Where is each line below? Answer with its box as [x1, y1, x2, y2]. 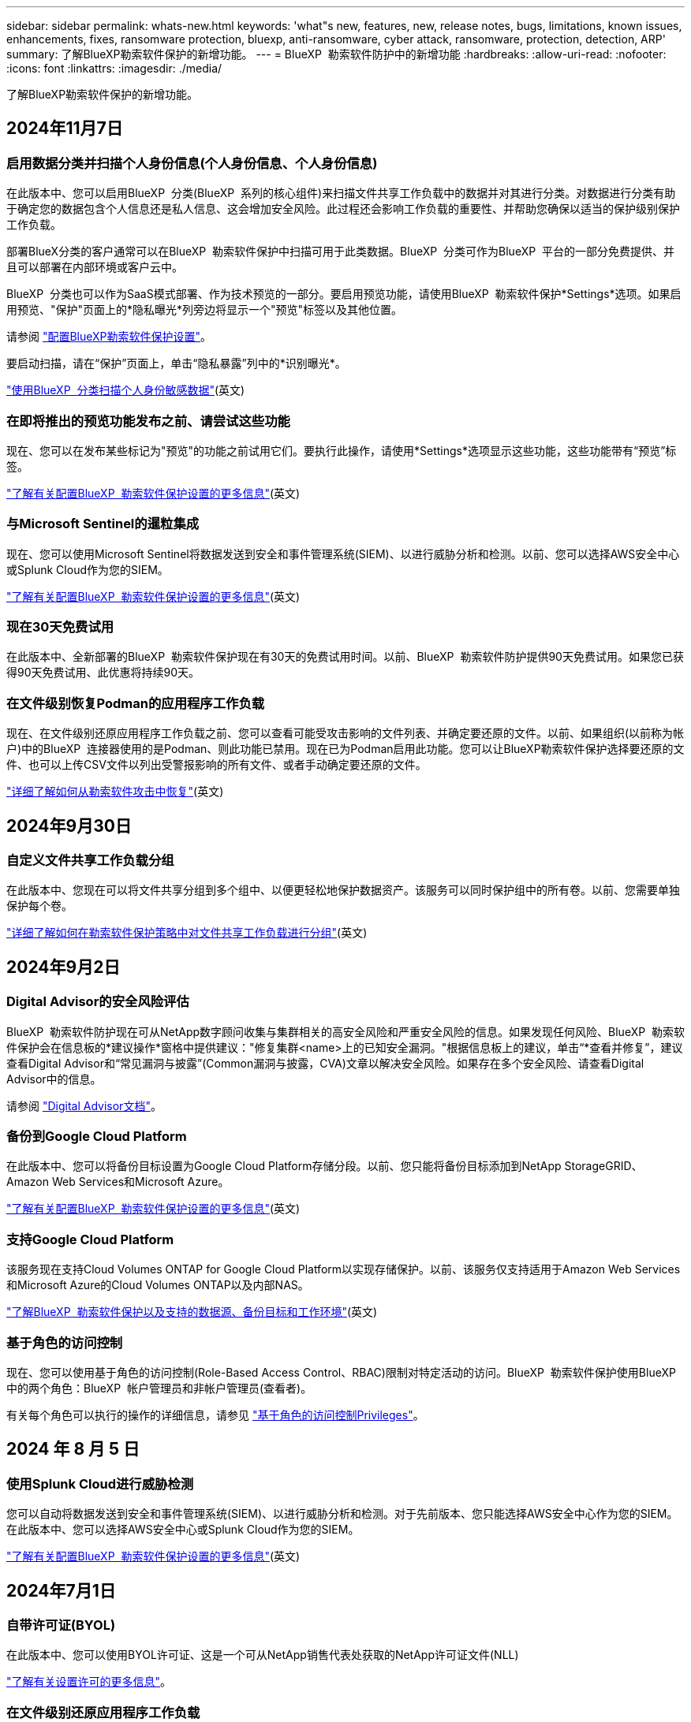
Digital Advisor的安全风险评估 [6, 993, 189, 1010]
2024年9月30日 [6, 815, 132, 836]
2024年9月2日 [6, 956, 121, 977]
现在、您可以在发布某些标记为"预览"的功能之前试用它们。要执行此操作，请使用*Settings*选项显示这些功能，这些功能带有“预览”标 [6, 443, 677, 457]
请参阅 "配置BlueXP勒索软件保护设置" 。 [6, 330, 212, 344]
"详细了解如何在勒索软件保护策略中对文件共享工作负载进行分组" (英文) [6, 926, 368, 940]
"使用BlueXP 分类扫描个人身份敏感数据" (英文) [6, 383, 245, 397]
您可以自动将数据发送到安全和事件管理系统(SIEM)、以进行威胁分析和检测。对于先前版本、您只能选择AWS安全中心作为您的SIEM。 [6, 1507, 678, 1521]
